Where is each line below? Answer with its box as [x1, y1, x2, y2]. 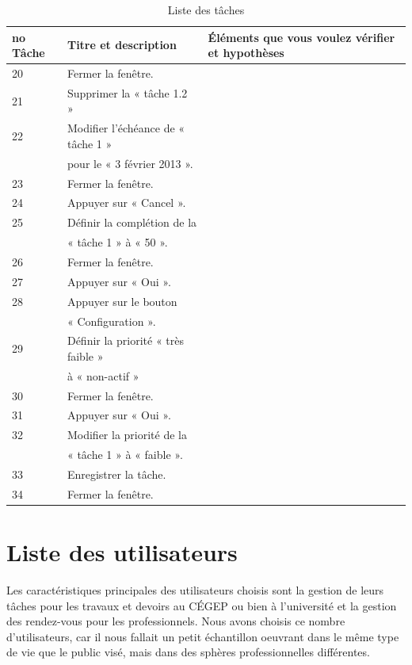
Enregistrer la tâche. [67, 466, 166, 482]
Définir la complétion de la [67, 214, 197, 231]
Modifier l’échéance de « [67, 120, 185, 136]
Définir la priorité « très [67, 332, 184, 349]
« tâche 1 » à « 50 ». [67, 234, 168, 250]
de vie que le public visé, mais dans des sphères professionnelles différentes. [6, 644, 370, 660]
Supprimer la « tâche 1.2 [67, 84, 188, 101]
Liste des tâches [167, 2, 245, 17]
